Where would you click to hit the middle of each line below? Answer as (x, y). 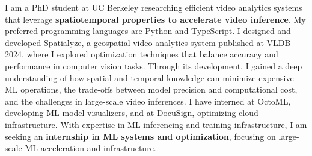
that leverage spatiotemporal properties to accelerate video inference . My (155, 19)
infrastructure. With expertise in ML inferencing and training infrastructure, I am (156, 124)
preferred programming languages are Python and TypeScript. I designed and (148, 31)
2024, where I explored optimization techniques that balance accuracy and (142, 54)
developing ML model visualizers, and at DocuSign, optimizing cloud (132, 113)
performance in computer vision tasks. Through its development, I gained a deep (154, 65)
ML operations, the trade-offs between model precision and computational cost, (151, 89)
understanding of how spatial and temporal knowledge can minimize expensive (149, 77)
